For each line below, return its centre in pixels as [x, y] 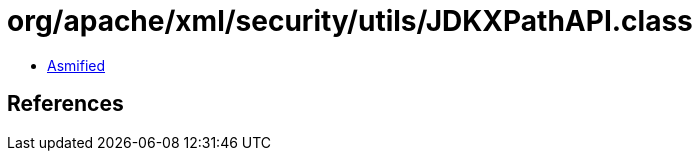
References [65, 104]
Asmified [76, 65]
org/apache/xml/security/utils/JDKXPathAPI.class [350, 21]
